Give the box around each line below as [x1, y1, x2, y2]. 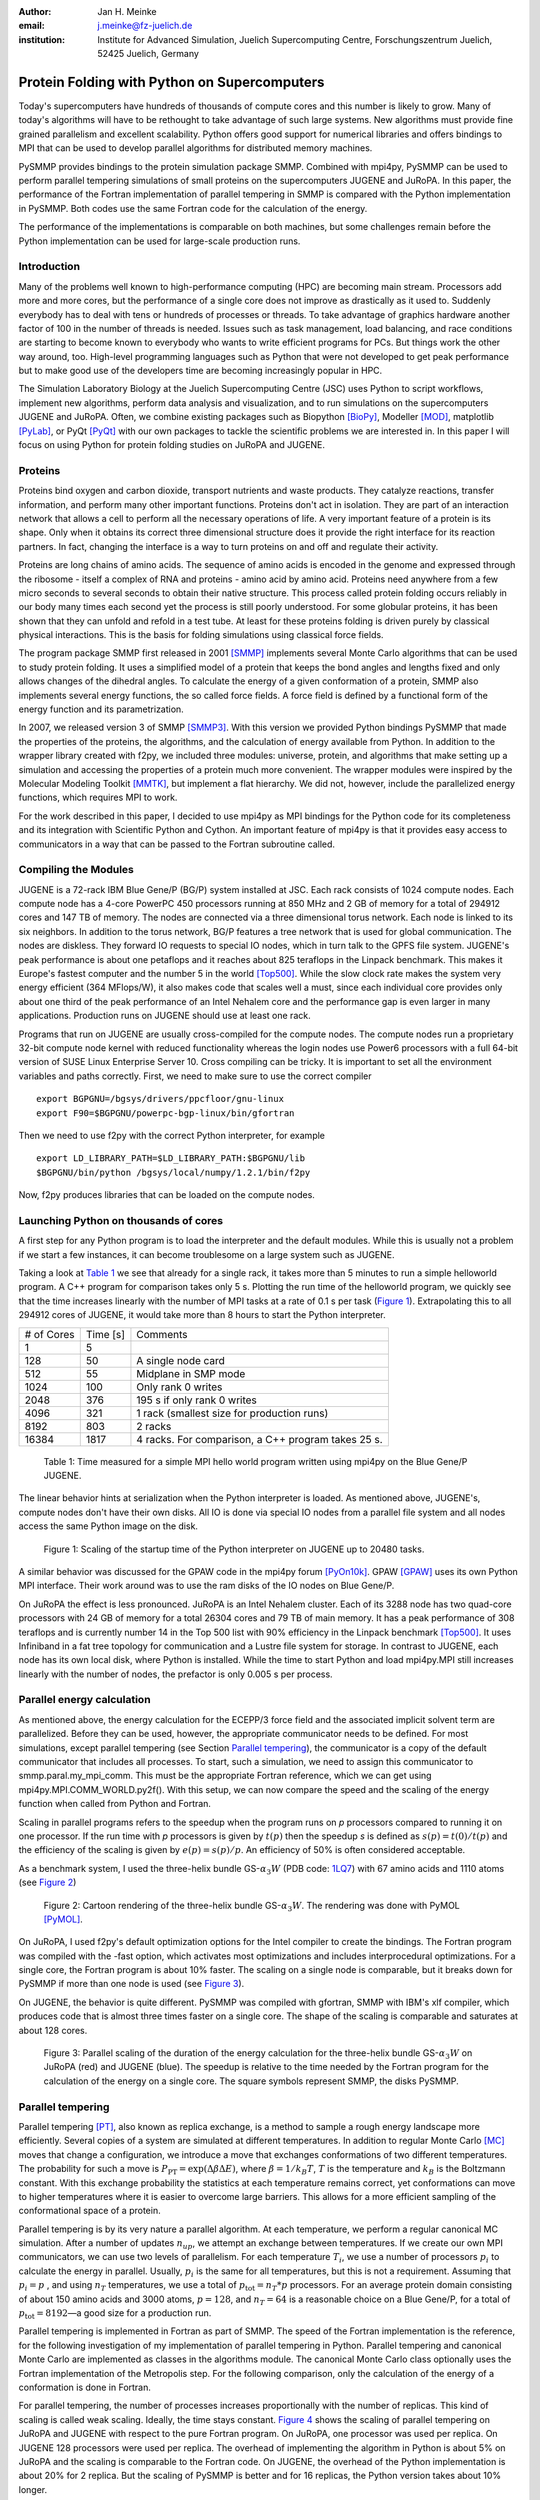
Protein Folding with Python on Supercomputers [18, 73, 325, 90]
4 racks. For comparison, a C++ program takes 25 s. [136, 1432, 384, 1446]
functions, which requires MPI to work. [18, 791, 178, 804]
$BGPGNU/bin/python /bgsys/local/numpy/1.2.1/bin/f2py [36, 1166, 311, 1178]
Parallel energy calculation [18, 1693, 151, 1707]
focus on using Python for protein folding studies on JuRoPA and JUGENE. [18, 439, 325, 451]
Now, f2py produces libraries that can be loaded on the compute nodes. [18, 1189, 315, 1201]
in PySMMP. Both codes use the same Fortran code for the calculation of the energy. [18, 202, 368, 214]
